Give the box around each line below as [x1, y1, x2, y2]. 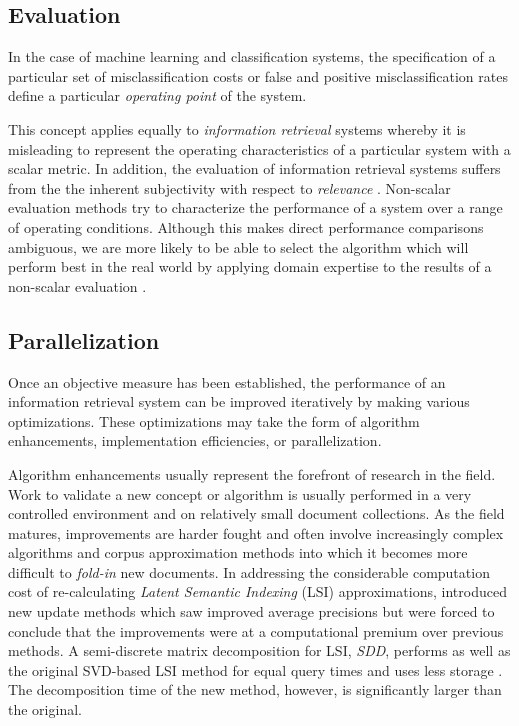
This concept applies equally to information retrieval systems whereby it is [8, 118, 466, 139]
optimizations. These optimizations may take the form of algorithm [8, 410, 420, 431]
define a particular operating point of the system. [8, 85, 307, 106]
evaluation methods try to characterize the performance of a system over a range [8, 197, 503, 218]
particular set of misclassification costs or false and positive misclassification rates [8, 65, 508, 86]
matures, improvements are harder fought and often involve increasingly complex [8, 522, 504, 543]
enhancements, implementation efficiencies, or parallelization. [8, 430, 382, 451]
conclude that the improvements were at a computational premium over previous [8, 620, 504, 641]
